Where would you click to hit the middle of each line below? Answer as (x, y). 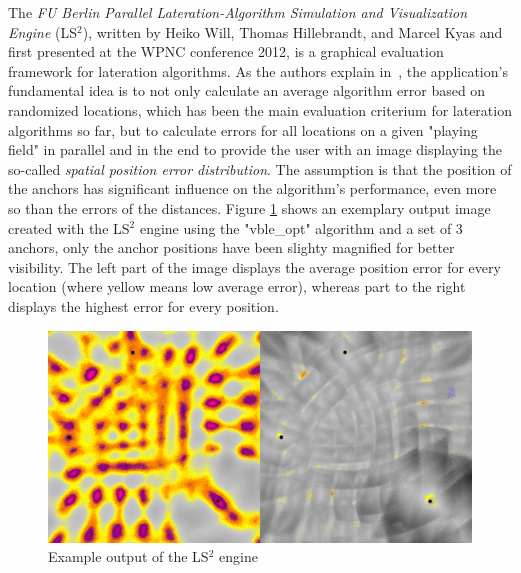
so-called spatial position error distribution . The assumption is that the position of (260, 168)
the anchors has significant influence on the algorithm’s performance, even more (252, 188)
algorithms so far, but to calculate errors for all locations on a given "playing (243, 129)
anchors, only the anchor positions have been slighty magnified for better (231, 247)
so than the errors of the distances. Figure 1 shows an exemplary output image (249, 207)
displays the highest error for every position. (143, 305)
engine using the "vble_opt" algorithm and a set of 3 (301, 227)
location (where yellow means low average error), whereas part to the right (237, 286)
